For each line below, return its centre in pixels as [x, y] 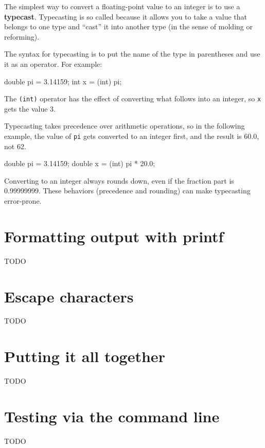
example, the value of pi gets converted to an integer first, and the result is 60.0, [132, 136]
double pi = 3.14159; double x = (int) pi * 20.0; [80, 163]
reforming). [22, 36]
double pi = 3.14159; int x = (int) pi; [63, 81]
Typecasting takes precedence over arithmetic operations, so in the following [125, 126]
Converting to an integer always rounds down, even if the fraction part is [119, 180]
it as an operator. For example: [53, 64]
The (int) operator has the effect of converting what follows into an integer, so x [133, 98]
